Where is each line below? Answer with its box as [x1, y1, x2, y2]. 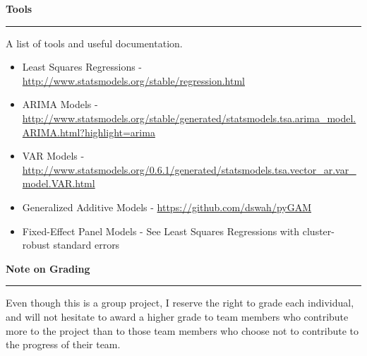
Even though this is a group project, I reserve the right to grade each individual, [6, 295, 354, 310]
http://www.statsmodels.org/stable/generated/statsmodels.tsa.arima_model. [22, 110, 356, 125]
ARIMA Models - [22, 97, 98, 112]
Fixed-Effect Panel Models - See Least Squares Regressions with [22, 223, 300, 238]
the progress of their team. [6, 337, 121, 352]
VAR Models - [22, 148, 85, 163]
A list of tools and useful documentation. [6, 35, 183, 50]
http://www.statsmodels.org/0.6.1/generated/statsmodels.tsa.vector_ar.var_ [22, 162, 356, 177]
